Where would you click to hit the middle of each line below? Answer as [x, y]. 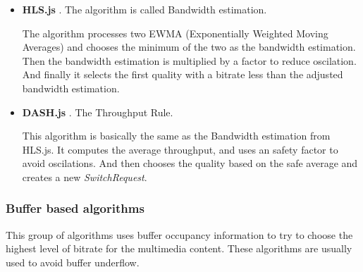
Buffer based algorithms [75, 208]
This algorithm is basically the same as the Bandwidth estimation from [176, 136]
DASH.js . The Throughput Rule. [98, 112]
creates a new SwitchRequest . [85, 177]
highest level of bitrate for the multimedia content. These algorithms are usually [179, 248]
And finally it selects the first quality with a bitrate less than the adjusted [183, 74]
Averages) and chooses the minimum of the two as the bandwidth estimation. [189, 47]
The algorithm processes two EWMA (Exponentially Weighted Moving [175, 33]
